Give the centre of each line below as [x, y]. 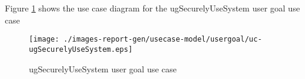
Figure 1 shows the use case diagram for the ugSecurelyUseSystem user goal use [152, 8]
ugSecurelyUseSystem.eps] [81, 49]
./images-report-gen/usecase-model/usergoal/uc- [163, 39]
